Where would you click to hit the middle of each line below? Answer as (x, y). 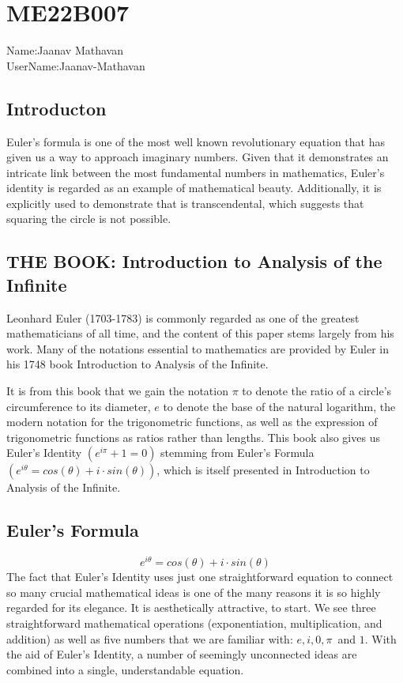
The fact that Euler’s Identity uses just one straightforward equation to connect (200, 577)
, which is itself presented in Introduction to (263, 470)
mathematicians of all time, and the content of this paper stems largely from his (200, 333)
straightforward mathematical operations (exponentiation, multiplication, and (194, 623)
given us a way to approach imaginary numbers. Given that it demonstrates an (198, 157)
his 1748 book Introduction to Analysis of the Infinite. (137, 364)
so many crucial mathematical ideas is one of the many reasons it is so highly (194, 592)
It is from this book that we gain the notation (117, 391)
